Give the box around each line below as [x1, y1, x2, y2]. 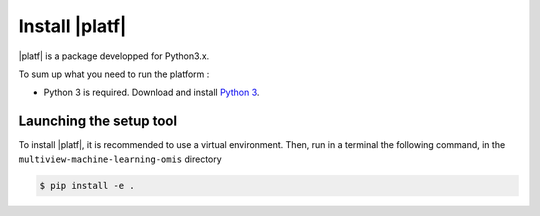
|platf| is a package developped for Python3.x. [18, 50, 210, 62]
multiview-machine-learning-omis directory [18, 153, 222, 165]
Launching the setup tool [18, 113, 178, 130]
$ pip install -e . [39, 180, 135, 191]
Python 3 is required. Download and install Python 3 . [43, 86, 260, 99]
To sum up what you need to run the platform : [18, 68, 210, 80]
